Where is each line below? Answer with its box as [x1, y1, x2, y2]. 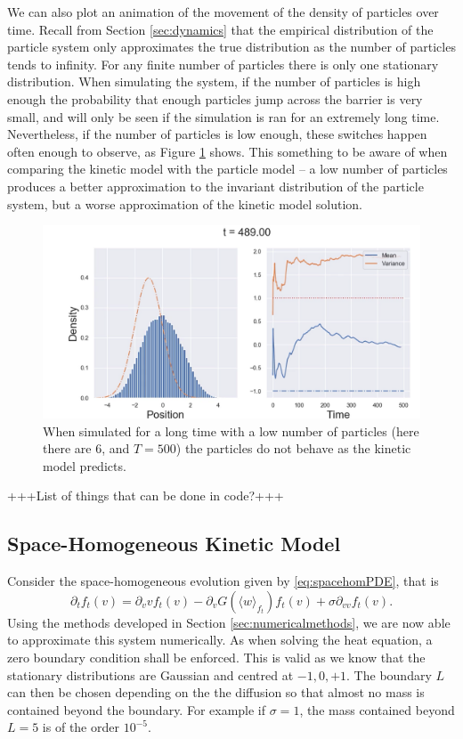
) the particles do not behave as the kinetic [175, 439, 411, 458]
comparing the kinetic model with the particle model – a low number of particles [7, 159, 448, 178]
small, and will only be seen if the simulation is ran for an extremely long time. [7, 107, 440, 126]
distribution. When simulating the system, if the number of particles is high [7, 72, 421, 91]
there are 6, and [43, 439, 130, 458]
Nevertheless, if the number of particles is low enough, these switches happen [7, 125, 427, 143]
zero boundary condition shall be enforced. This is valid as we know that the [7, 648, 426, 667]
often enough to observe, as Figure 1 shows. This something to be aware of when [7, 142, 448, 160]
